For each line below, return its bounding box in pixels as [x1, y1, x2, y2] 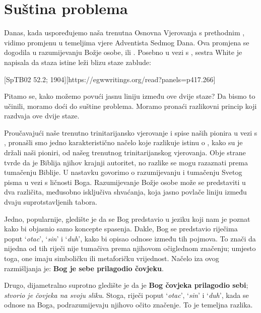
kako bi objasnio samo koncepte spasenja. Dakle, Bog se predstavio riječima [4, 223, 238, 234]
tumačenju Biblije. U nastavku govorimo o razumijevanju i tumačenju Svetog [4, 167, 242, 177]
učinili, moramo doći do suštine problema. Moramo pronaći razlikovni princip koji [4, 100, 257, 111]
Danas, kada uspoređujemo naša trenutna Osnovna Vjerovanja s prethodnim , [4, 27, 245, 38]
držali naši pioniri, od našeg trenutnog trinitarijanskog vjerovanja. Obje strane [4, 147, 246, 158]
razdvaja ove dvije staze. [4, 110, 80, 121]
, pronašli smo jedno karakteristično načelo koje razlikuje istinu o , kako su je [4, 137, 243, 148]
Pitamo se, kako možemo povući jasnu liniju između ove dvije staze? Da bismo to [4, 91, 255, 101]
